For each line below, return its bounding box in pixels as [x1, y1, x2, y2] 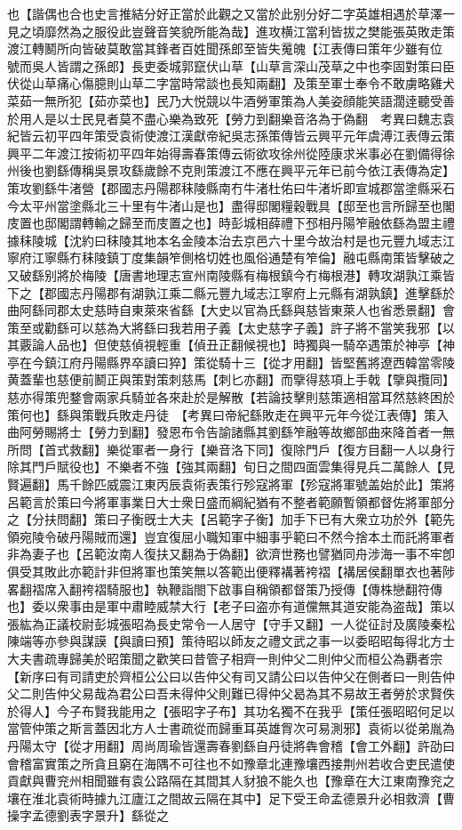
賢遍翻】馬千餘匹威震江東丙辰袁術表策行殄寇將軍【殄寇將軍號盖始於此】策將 [7, 475, 455, 494]
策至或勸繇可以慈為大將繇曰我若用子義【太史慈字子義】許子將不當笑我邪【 [7, 318, 442, 336]
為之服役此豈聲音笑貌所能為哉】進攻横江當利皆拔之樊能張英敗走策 [68, 21, 455, 40]
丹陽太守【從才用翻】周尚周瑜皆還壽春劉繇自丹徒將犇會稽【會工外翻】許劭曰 [7, 736, 455, 754]
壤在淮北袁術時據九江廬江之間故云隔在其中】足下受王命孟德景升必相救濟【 [7, 788, 442, 807]
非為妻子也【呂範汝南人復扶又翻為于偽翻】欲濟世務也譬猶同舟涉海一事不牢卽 [7, 544, 455, 563]
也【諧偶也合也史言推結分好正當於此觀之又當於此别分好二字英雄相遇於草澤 [7, 4, 442, 22]
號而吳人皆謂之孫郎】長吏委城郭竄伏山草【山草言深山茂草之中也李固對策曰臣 [7, 56, 455, 75]
